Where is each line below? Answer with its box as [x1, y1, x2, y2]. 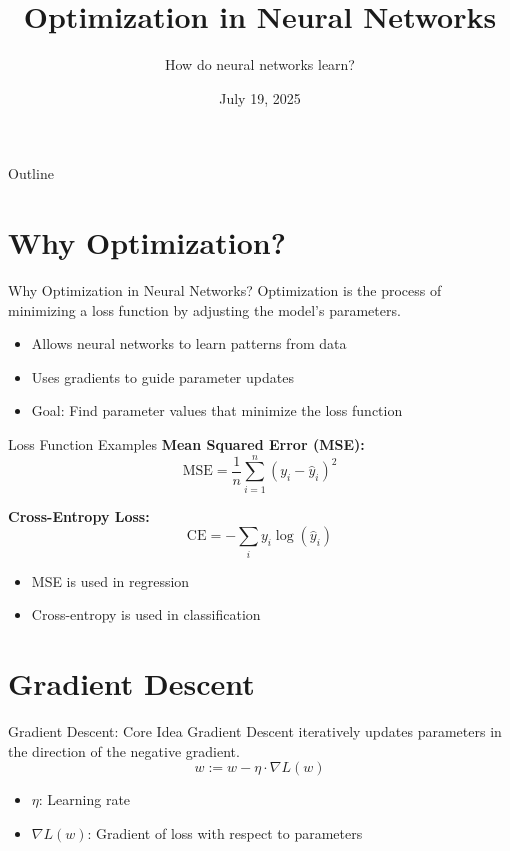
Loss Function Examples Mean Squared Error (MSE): [8, 434, 365, 454]
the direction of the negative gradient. [8, 740, 240, 761]
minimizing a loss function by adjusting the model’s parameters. [8, 299, 401, 320]
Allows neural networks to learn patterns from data [31, 333, 347, 354]
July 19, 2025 [219, 87, 301, 108]
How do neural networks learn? [165, 54, 355, 75]
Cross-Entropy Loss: [8, 505, 150, 526]
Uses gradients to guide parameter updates [31, 366, 294, 387]
